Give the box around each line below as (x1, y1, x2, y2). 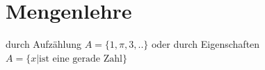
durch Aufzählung (6, 37, 81, 51)
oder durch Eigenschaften (151, 37, 260, 51)
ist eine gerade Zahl (39, 53, 122, 64)
